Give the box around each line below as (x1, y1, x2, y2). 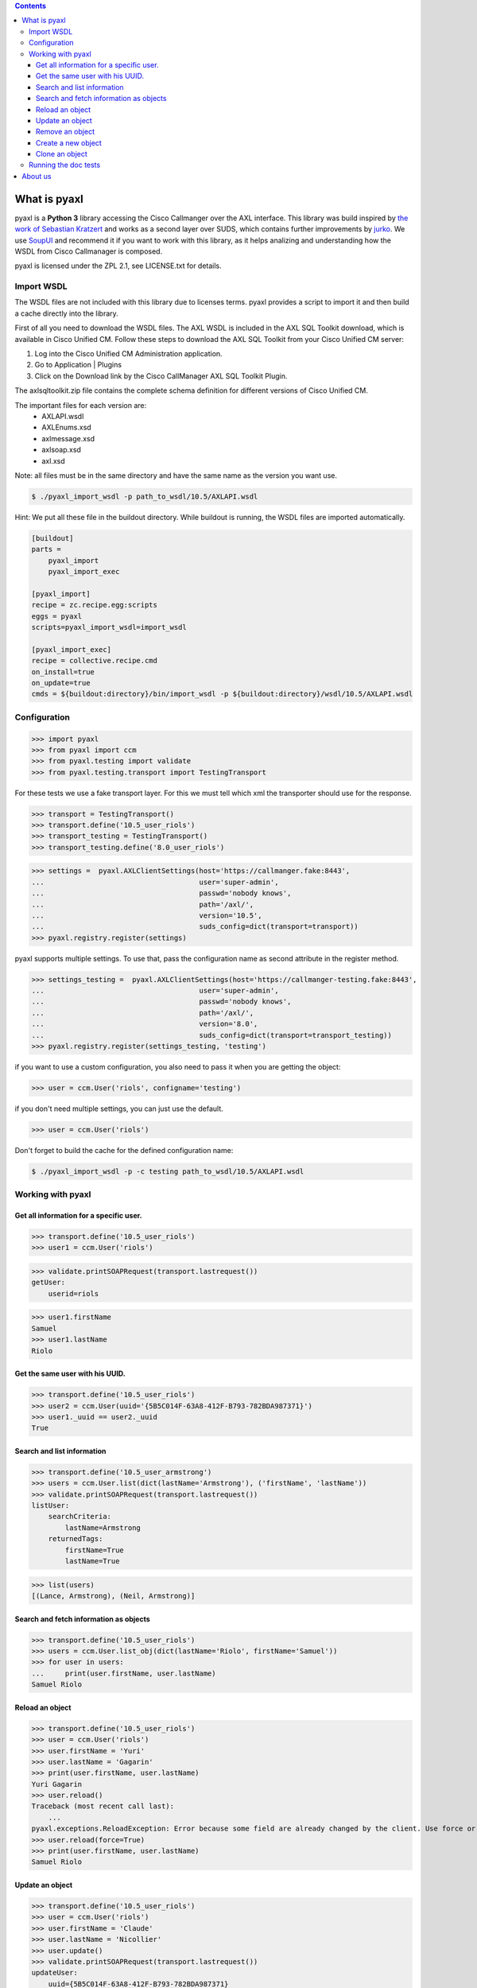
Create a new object (36, 138, 103, 147)
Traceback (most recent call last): (31, 1802, 175, 1811)
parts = (31, 545, 61, 554)
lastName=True (64, 1557, 120, 1566)
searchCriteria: (48, 1512, 111, 1521)
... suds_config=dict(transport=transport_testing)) (31, 1031, 393, 1039)
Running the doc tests (29, 160, 101, 170)
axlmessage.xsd (41, 433, 95, 443)
